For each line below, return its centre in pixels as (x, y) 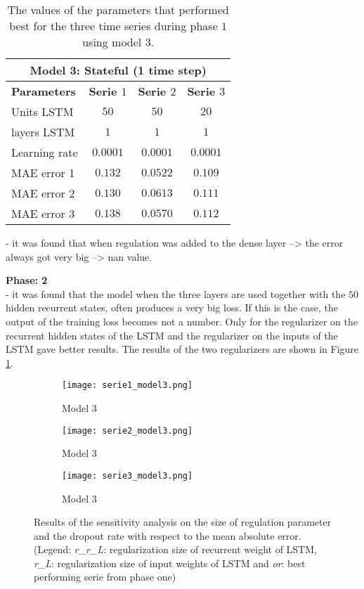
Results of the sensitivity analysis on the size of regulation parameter (183, 522)
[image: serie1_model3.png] (128, 386)
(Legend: (53, 549)
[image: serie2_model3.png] (128, 431)
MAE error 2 (43, 193)
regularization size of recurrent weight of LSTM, (213, 549)
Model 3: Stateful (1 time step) (118, 70)
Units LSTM (43, 111)
